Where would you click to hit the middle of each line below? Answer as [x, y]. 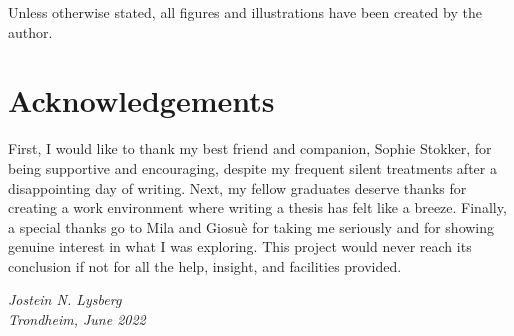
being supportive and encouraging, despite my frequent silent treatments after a [252, 167]
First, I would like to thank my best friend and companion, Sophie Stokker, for [250, 148]
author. [30, 31]
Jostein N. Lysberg [65, 299]
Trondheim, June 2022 [77, 319]
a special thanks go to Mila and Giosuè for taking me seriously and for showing [251, 226]
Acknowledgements [141, 100]
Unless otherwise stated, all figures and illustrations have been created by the [245, 12]
